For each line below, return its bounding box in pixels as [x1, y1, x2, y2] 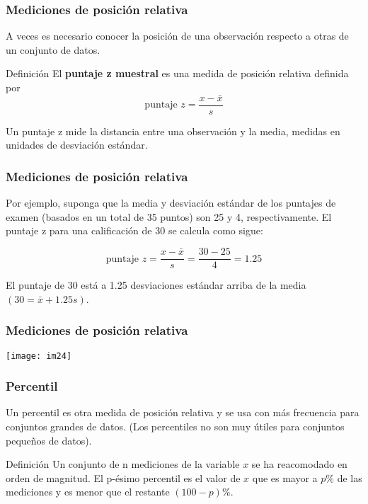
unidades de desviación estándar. [6, 137, 148, 152]
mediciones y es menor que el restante [6, 484, 170, 499]
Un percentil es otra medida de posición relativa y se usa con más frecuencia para [6, 405, 360, 420]
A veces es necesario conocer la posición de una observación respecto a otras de [6, 28, 349, 43]
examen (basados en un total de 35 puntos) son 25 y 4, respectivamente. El [6, 209, 332, 224]
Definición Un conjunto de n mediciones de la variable [6, 457, 240, 471]
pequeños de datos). [6, 433, 92, 447]
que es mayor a [252, 470, 318, 485]
